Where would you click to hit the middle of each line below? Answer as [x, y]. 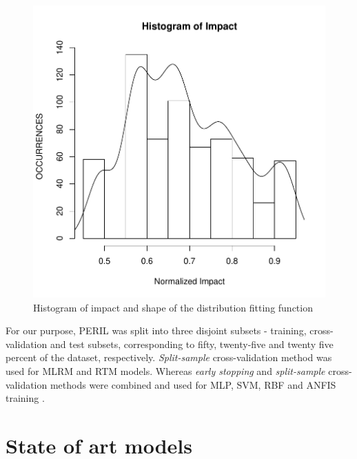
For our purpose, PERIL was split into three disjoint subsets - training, [156, 330]
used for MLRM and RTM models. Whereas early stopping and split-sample [165, 370]
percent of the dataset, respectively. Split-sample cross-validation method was [169, 357]
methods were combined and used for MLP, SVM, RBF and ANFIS [193, 384]
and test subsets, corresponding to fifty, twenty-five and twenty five [192, 344]
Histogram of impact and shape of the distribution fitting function [173, 307]
